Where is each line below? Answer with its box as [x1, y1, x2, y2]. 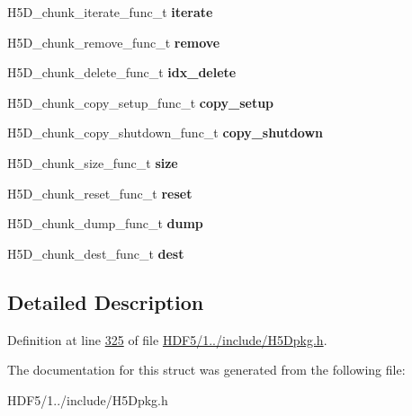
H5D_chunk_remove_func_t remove [7, 32, 220, 51]
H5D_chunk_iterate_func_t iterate [7, 3, 213, 21]
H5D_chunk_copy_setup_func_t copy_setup [7, 93, 274, 111]
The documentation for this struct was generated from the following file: [7, 360, 406, 379]
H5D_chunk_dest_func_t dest [7, 243, 184, 262]
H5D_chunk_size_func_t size [7, 153, 178, 172]
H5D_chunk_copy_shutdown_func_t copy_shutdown [7, 123, 324, 142]
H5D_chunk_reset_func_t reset [7, 183, 193, 202]
